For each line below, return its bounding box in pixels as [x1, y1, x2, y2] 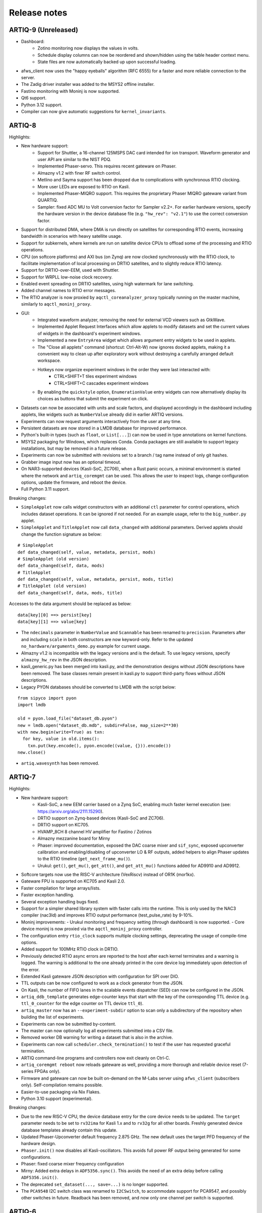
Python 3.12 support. [21, 102, 63, 108]
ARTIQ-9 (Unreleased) [9, 26, 79, 34]
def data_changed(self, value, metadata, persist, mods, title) [17, 576, 174, 582]
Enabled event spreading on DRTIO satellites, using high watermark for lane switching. [21, 281, 194, 287]
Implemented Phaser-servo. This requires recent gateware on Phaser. [37, 163, 177, 169]
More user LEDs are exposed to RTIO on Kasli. [37, 183, 130, 189]
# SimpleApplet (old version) [17, 556, 90, 561]
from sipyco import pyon [17, 695, 77, 701]
